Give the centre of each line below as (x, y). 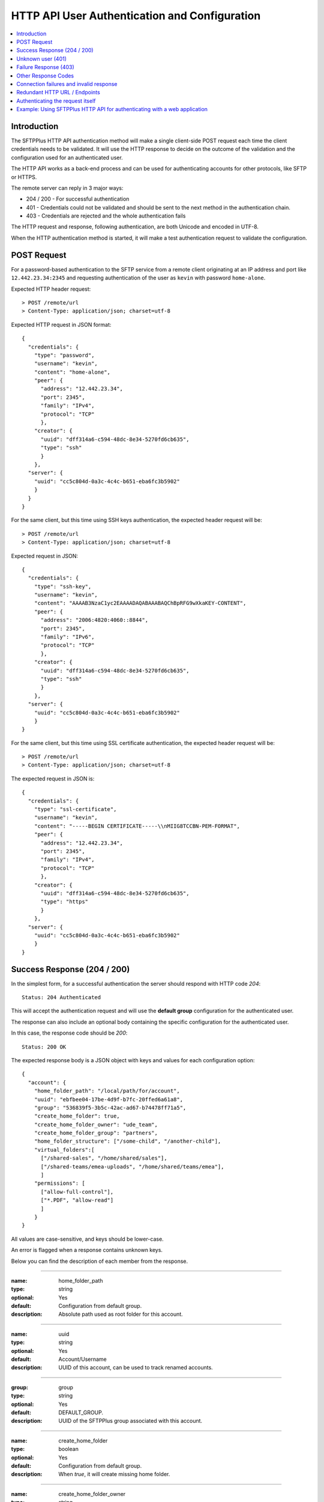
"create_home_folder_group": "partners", (96, 1133)
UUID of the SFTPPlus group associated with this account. (130, 1421)
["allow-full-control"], (77, 1192)
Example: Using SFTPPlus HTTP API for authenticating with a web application (112, 109)
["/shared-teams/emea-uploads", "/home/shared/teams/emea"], (132, 1166)
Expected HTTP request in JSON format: (61, 324)
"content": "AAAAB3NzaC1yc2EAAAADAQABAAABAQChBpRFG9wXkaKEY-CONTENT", (140, 603)
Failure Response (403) (45, 67)
